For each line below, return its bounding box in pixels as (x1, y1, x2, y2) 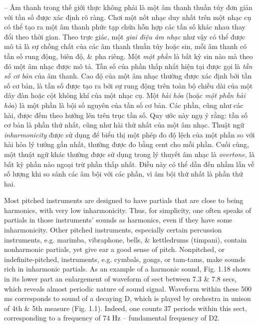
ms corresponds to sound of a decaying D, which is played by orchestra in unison (4, 293, 251, 303)
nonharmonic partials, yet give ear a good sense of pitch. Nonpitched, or (4, 244, 225, 254)
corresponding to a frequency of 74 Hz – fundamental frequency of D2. (4, 312, 220, 323)
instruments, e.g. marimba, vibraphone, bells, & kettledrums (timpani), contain (4, 234, 247, 244)
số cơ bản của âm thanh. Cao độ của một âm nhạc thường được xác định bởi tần (4, 70, 252, 81)
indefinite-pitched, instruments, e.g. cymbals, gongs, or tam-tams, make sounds (4, 253, 246, 264)
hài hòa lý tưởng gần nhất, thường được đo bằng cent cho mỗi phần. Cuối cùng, (4, 139, 249, 149)
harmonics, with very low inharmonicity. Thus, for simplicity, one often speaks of (4, 204, 252, 215)
